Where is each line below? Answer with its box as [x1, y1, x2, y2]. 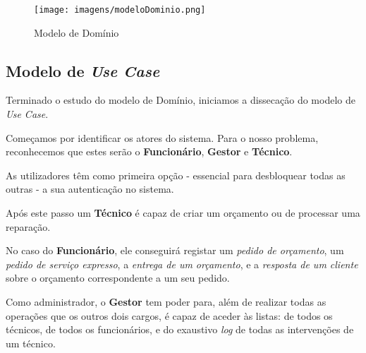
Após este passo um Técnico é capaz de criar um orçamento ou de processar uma [6, 205, 360, 220]
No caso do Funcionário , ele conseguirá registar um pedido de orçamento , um [6, 243, 344, 258]
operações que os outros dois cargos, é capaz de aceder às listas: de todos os [6, 308, 333, 323]
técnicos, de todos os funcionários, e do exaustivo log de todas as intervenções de [6, 322, 354, 337]
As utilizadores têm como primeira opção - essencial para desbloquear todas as [6, 167, 346, 182]
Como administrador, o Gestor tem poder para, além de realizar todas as [6, 294, 327, 309]
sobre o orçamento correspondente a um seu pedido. [6, 270, 230, 285]
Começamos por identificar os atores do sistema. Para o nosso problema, [6, 130, 319, 145]
